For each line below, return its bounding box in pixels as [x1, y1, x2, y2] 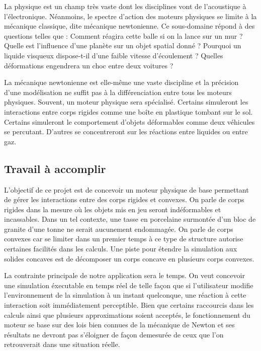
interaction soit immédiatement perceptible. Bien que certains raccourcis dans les [4, 300, 254, 310]
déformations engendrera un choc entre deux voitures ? [4, 60, 173, 70]
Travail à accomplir [4, 160, 106, 176]
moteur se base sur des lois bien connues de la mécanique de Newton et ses [4, 319, 235, 330]
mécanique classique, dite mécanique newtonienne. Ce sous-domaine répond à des [4, 21, 255, 31]
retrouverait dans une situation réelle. [4, 339, 120, 349]
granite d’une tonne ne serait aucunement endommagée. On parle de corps [4, 223, 233, 234]
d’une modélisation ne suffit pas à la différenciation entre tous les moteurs [4, 86, 232, 97]
